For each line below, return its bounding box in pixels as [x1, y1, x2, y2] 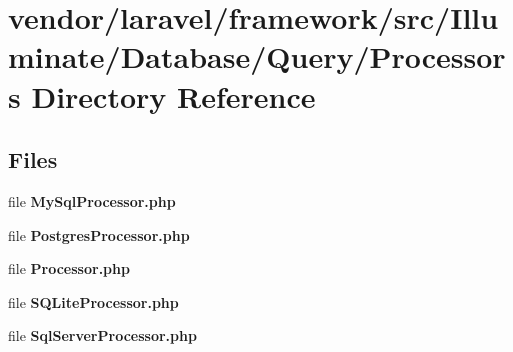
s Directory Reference [8, 75, 316, 116]
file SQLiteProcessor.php [8, 291, 179, 312]
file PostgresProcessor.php [8, 224, 190, 245]
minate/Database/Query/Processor [8, 36, 506, 77]
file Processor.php [8, 258, 130, 279]
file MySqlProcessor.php [8, 190, 176, 211]
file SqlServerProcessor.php [8, 325, 197, 346]
